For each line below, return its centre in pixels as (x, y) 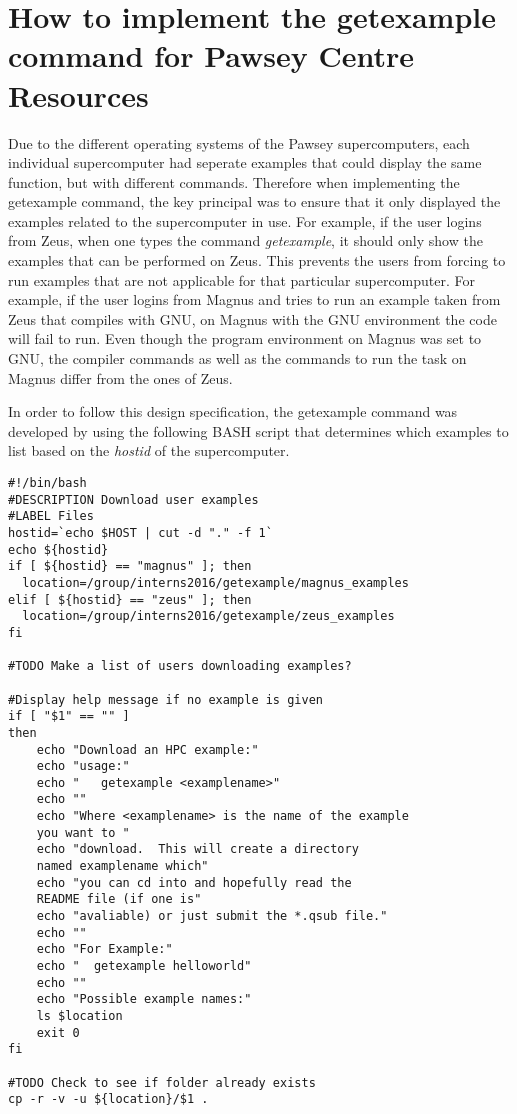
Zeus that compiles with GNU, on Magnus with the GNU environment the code (252, 318)
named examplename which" (122, 866)
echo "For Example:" (104, 949)
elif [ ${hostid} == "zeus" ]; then (130, 599)
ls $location (79, 1016)
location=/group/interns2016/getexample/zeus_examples (208, 616)
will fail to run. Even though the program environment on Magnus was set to (245, 338)
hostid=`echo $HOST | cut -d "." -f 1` (140, 532)
